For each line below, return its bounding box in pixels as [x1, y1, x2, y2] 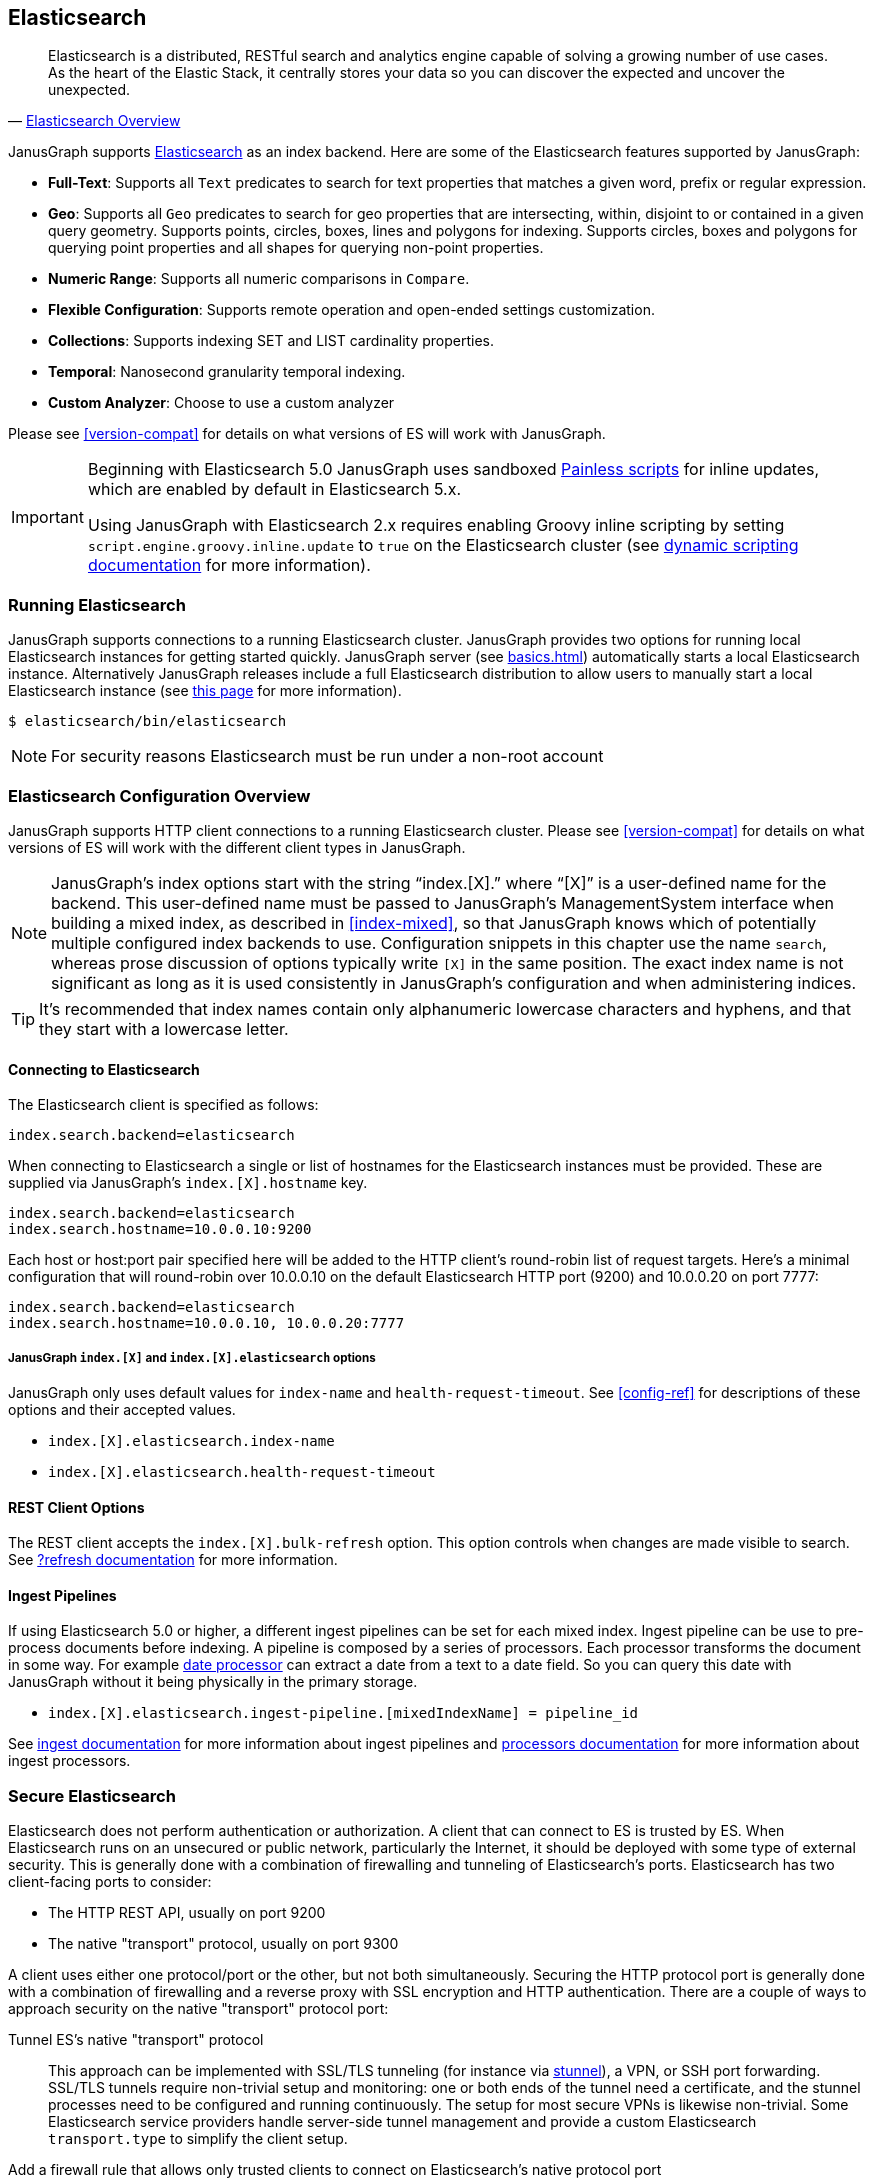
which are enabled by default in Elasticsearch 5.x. [87, 479, 461, 500]
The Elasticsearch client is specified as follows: [8, 1096, 319, 1114]
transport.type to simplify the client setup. [48, 2130, 348, 2148]
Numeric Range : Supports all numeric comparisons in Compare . [48, 270, 470, 288]
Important [11, 507, 84, 528]
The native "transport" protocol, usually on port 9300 [48, 1935, 399, 1953]
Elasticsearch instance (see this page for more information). [8, 682, 402, 700]
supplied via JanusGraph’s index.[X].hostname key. [8, 1174, 368, 1192]
